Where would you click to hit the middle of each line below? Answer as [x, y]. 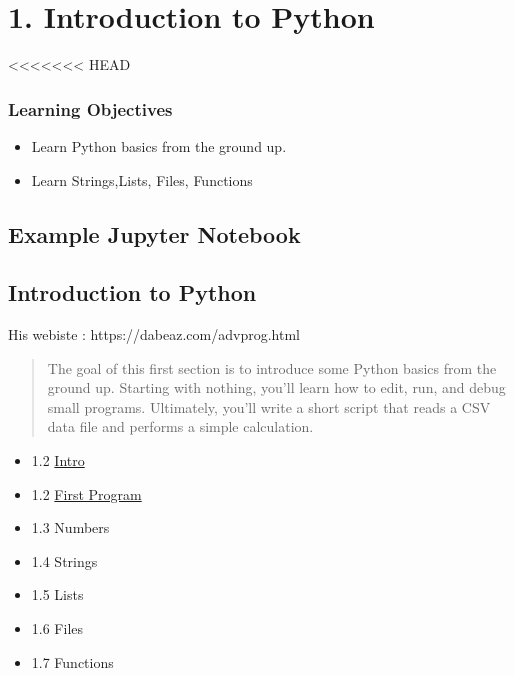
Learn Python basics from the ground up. [159, 145]
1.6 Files [57, 628]
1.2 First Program [86, 493]
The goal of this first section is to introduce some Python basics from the [272, 367]
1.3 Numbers [70, 527]
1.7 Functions [72, 661]
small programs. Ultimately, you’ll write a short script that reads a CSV [269, 406]
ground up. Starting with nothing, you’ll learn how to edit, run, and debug [276, 387]
